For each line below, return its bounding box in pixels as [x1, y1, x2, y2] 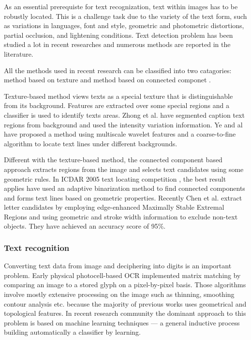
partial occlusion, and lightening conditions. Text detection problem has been [4, 30, 233, 40]
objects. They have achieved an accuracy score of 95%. [4, 221, 166, 231]
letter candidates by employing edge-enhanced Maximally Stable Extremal [4, 202, 224, 212]
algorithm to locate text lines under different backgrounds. [4, 138, 177, 148]
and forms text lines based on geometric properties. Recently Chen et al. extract [4, 192, 242, 202]
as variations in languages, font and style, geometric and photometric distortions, [4, 20, 244, 31]
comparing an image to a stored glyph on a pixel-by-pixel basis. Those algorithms [4, 279, 246, 290]
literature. [4, 48, 33, 59]
